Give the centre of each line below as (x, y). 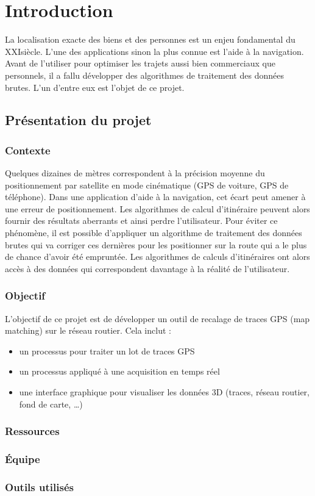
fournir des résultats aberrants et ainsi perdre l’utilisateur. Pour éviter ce (141, 221)
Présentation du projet (78, 120)
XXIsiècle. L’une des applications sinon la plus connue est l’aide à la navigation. (154, 51)
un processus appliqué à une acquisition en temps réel (119, 371)
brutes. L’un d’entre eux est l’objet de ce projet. (95, 87)
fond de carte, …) (51, 404)
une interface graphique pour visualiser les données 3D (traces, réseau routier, (164, 392)
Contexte (28, 150)
